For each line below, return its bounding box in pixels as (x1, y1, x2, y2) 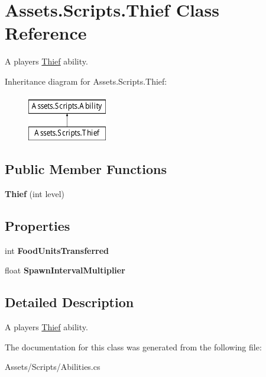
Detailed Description (5, 293, 134, 311)
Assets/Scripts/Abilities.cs (5, 360, 100, 373)
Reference (5, 21, 87, 45)
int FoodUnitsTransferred (5, 244, 109, 256)
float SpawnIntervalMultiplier (5, 264, 125, 276)
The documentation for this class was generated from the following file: (5, 340, 262, 353)
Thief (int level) (5, 187, 65, 199)
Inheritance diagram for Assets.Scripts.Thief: (5, 75, 167, 87)
